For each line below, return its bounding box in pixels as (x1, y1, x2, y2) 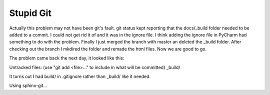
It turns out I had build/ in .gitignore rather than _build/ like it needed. (9, 73, 151, 79)
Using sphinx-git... (9, 82, 47, 88)
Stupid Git (9, 7, 52, 18)
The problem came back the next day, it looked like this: (9, 55, 124, 61)
